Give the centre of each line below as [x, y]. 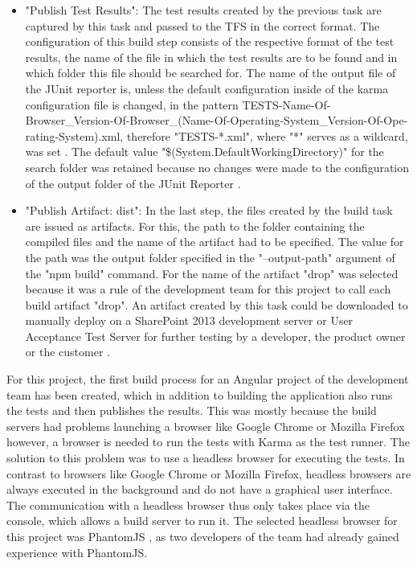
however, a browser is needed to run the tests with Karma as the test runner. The [208, 442]
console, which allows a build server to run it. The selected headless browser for [202, 521]
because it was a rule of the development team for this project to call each [208, 289]
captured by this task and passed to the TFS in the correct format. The [202, 25]
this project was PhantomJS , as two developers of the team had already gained [203, 536]
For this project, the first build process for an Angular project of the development [208, 379]
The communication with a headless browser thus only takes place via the [188, 504]
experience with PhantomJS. [77, 552]
